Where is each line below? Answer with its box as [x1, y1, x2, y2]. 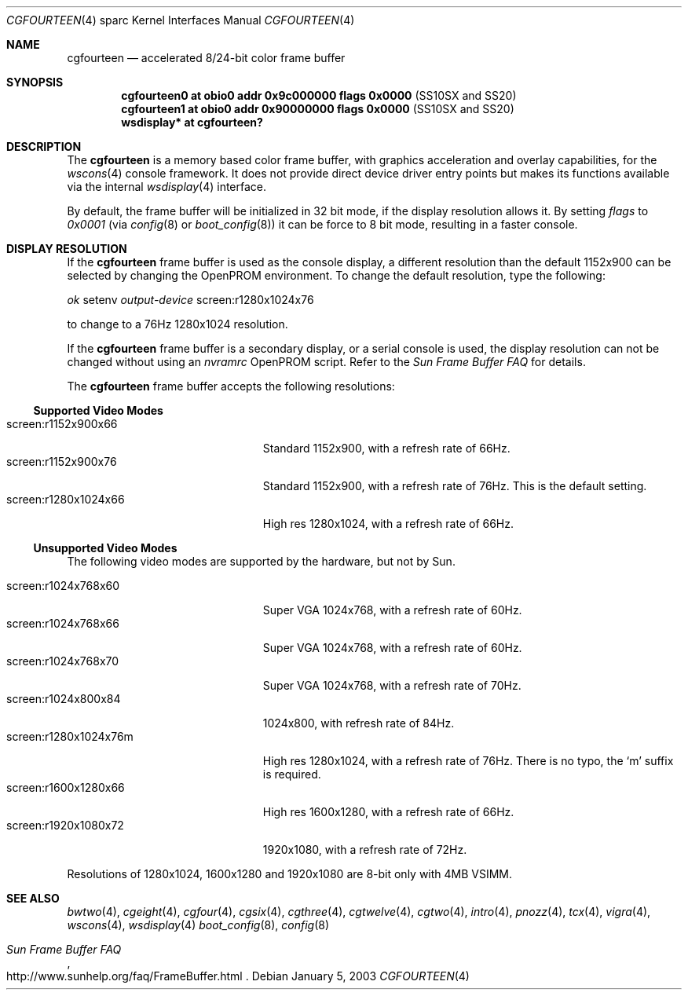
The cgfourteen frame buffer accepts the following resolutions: [67, 379, 395, 393]
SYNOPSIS [6, 75, 64, 89]
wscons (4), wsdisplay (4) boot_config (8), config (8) [67, 918, 330, 932]
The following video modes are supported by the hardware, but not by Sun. [67, 555, 456, 568]
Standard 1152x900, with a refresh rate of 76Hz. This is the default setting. [262, 479, 647, 493]
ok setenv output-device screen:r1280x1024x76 [67, 293, 314, 306]
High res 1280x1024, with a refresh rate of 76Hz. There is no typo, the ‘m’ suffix [262, 754, 674, 767]
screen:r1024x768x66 [6, 617, 119, 630]
